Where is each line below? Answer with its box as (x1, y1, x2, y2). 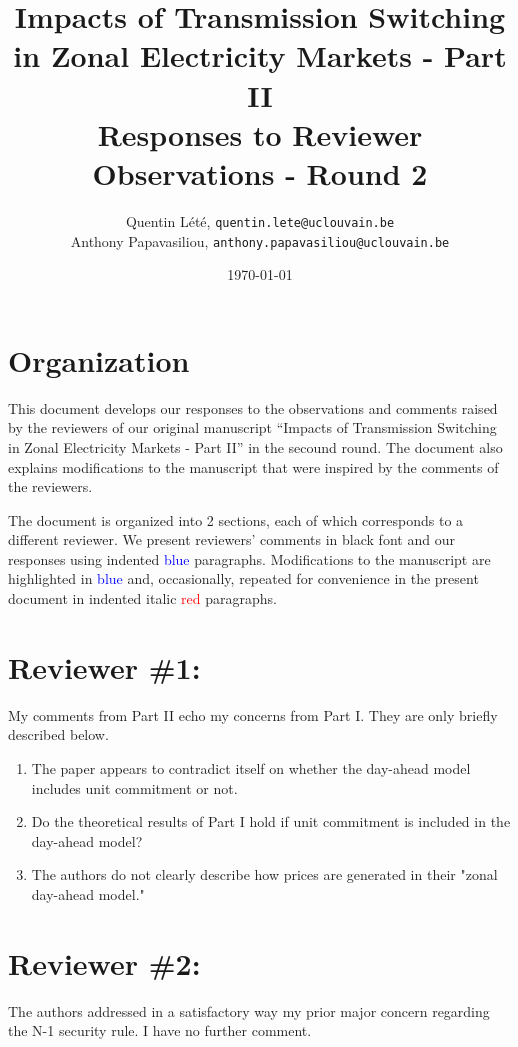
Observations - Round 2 (92, 152, 428, 193)
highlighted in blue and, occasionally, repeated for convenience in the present (8, 568, 479, 589)
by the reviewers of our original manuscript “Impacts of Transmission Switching (8, 417, 497, 438)
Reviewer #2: (8, 942, 201, 983)
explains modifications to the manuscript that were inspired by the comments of (8, 456, 499, 477)
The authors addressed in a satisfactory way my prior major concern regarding (8, 1000, 490, 1021)
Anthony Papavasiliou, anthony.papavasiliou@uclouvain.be (70, 230, 450, 251)
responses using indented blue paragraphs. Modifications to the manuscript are (8, 548, 491, 569)
